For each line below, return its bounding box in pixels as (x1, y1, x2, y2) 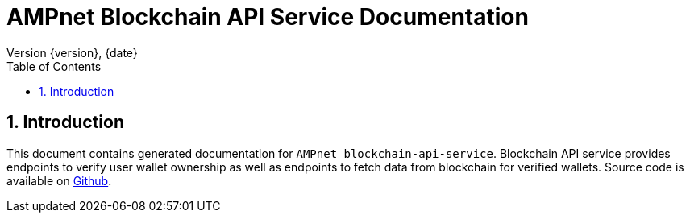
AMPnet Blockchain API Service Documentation (6, 3, 529, 31)
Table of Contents (6, 59, 102, 73)
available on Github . (6, 173, 112, 188)
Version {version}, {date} (6, 45, 138, 60)
